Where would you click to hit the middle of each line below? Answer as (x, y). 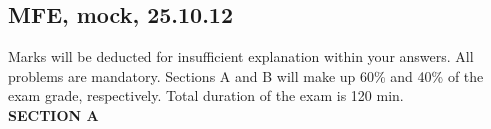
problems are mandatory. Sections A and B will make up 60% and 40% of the (246, 75)
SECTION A (53, 114)
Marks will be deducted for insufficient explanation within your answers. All (241, 56)
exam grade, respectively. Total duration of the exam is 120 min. (206, 95)
